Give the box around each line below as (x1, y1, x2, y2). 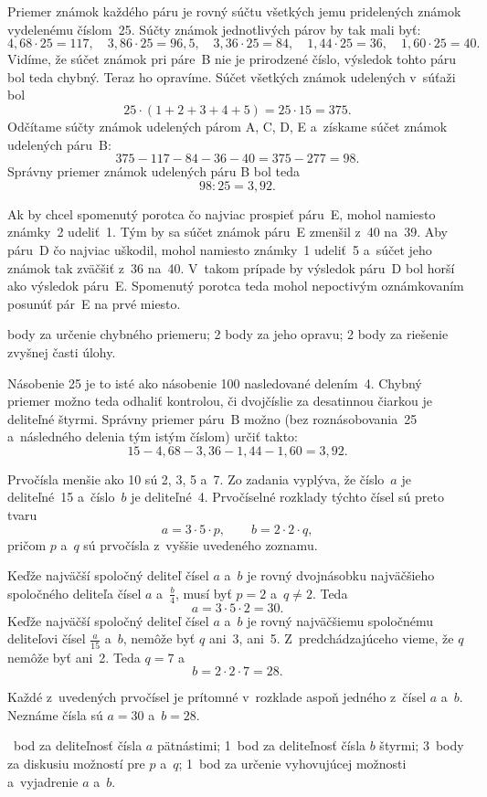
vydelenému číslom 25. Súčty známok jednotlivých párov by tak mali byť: (7, 19, 421, 38)
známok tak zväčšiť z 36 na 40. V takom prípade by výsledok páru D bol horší (7, 258, 455, 277)
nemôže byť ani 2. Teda (7, 647, 141, 666)
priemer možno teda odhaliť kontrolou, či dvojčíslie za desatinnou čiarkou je (7, 391, 433, 410)
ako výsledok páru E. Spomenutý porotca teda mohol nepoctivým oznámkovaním (7, 276, 464, 295)
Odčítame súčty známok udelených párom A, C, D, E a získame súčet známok (7, 116, 448, 135)
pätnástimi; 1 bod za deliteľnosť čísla (156, 736, 366, 755)
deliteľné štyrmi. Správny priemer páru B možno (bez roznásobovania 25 (7, 409, 418, 428)
